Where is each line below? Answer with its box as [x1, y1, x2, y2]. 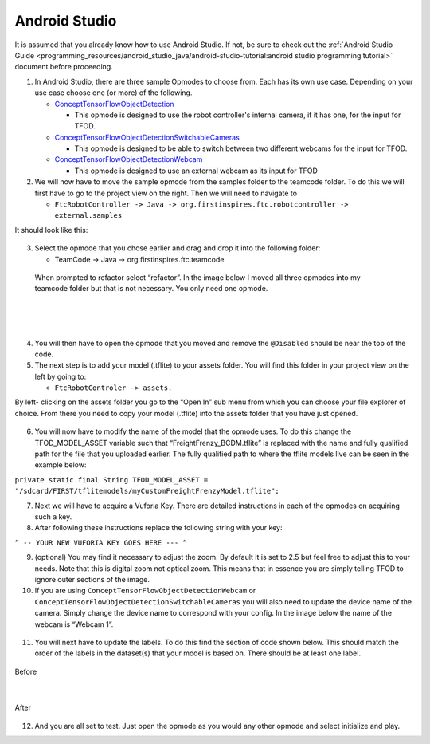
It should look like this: [14, 225, 88, 234]
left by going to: [34, 372, 87, 381]
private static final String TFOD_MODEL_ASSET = [14, 475, 209, 484]
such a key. [34, 512, 72, 522]
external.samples [54, 211, 123, 220]
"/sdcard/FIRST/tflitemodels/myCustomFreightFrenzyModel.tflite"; [14, 486, 280, 496]
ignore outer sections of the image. [34, 574, 150, 584]
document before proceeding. [14, 62, 113, 72]
